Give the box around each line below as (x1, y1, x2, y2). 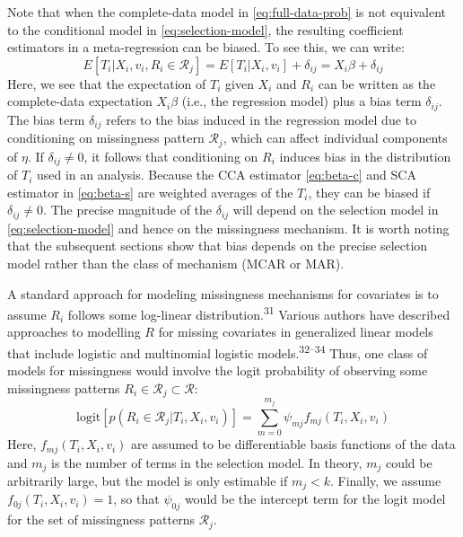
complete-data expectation (7, 92, 153, 110)
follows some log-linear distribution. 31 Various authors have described (67, 303, 450, 323)
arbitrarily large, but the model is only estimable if (7, 471, 288, 490)
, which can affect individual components (223, 128, 448, 147)
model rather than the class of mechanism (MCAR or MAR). (7, 254, 345, 273)
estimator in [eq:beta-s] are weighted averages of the (7, 182, 293, 201)
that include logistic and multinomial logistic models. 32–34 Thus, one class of (7, 341, 428, 362)
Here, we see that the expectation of (7, 74, 206, 92)
